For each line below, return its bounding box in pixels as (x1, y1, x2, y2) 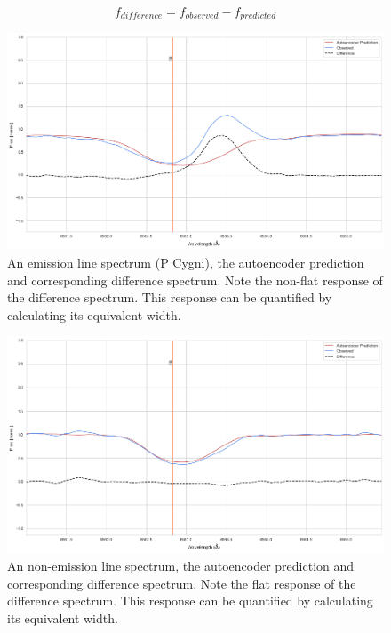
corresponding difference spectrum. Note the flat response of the (7, 573, 356, 592)
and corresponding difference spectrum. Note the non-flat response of (7, 270, 383, 289)
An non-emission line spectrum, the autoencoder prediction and (7, 557, 355, 575)
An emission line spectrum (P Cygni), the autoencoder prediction (7, 253, 364, 272)
